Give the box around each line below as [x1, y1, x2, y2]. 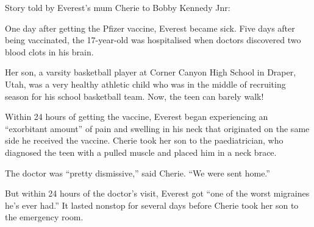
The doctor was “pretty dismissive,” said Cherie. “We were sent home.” [5, 166, 270, 179]
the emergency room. [5, 211, 84, 223]
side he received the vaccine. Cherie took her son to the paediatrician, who [5, 134, 284, 147]
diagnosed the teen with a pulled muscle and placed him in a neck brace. [5, 145, 277, 158]
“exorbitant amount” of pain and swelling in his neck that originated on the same [5, 122, 310, 134]
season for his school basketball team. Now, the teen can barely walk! [5, 89, 264, 102]
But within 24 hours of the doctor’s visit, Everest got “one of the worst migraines [5, 187, 310, 200]
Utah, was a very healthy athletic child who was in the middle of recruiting [5, 77, 286, 90]
